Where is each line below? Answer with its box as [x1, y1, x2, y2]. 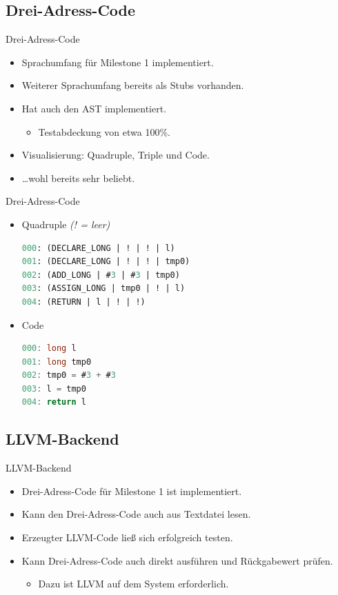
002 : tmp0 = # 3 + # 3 [21, 370, 116, 381]
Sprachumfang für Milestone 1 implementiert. [21, 54, 214, 69]
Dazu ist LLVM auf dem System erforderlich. [38, 576, 229, 591]
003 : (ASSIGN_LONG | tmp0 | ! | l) [21, 283, 186, 294]
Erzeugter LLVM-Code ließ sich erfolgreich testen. [21, 530, 233, 545]
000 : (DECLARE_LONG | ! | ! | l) [21, 243, 175, 253]
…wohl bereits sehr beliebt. [21, 170, 135, 185]
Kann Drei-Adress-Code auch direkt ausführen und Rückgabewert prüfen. [21, 553, 333, 567]
